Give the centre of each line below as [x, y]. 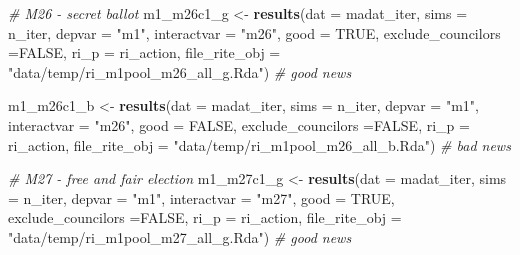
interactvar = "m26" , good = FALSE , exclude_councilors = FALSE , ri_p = [239, 124]
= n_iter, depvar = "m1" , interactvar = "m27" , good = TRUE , [201, 197]
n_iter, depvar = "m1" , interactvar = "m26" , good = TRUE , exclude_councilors [254, 32]
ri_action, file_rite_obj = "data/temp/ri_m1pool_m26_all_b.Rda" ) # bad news [259, 144]
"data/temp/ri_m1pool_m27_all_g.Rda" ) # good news [180, 236]
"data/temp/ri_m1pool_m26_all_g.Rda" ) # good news [180, 71]
